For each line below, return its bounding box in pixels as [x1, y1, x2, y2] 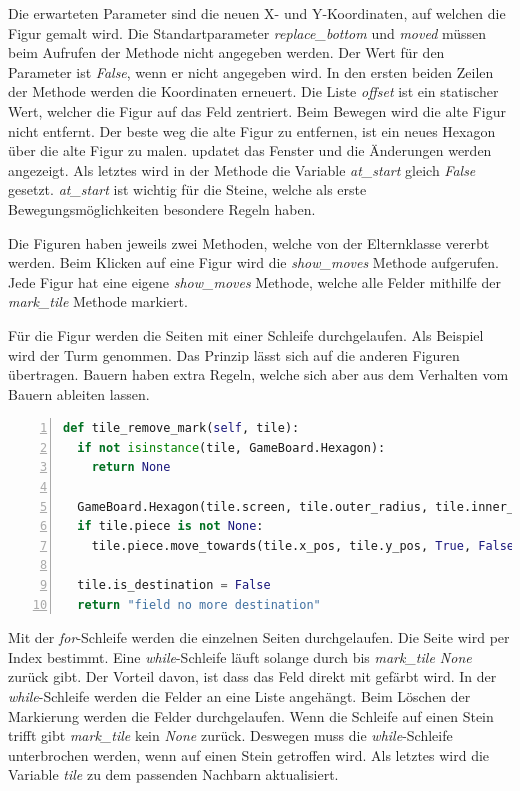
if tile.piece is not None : [77, 519, 264, 534]
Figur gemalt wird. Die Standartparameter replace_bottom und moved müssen [8, 22, 487, 43]
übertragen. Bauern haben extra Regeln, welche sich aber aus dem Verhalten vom [8, 364, 509, 385]
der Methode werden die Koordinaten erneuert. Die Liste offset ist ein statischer [8, 81, 499, 102]
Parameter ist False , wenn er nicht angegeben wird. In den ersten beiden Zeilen [8, 61, 494, 82]
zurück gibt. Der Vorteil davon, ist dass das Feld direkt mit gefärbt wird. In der [8, 666, 497, 687]
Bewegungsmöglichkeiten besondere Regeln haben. [8, 198, 316, 219]
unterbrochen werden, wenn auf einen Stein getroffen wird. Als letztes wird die [8, 744, 490, 765]
